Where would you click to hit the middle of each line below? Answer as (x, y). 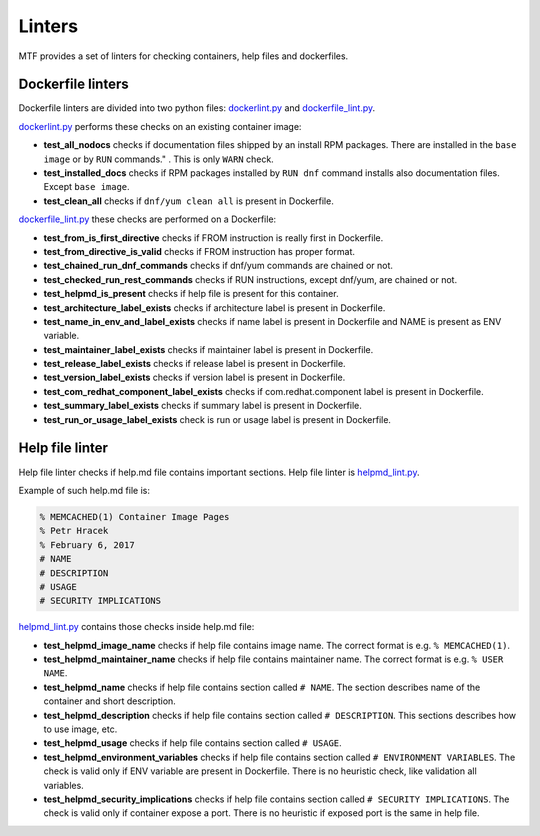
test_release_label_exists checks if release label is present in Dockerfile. (194, 364)
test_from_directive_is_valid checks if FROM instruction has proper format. (199, 251)
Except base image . (86, 187)
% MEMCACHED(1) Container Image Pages (134, 516)
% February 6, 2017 (87, 544)
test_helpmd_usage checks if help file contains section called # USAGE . (192, 743)
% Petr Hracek (74, 531)
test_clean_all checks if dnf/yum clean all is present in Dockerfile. (188, 201)
